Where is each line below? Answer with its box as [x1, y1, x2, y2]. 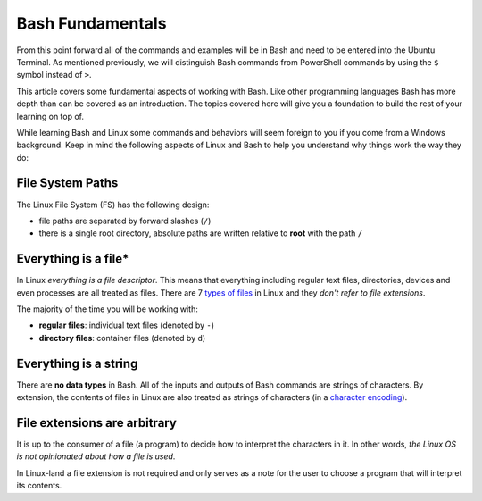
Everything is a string [16, 355, 138, 371]
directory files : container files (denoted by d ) [38, 332, 206, 343]
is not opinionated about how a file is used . [16, 451, 176, 462]
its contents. [16, 480, 62, 491]
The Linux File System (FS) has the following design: [16, 199, 210, 210]
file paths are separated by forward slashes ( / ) [38, 215, 212, 226]
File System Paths [16, 175, 119, 191]
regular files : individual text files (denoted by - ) [38, 320, 214, 330]
